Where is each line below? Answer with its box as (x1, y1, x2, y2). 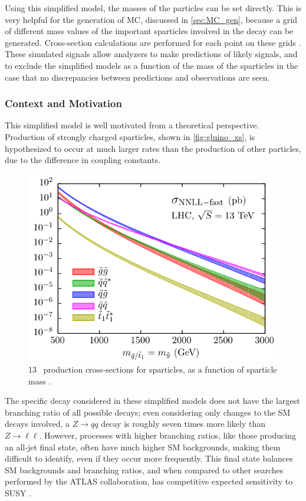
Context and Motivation (5, 96, 122, 111)
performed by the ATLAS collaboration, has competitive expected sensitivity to (5, 475, 293, 487)
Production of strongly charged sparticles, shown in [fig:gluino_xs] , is (5, 130, 255, 142)
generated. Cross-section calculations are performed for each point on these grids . (5, 36, 301, 48)
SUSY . (5, 486, 32, 499)
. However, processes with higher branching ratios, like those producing (39, 429, 296, 441)
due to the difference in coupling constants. (5, 154, 160, 166)
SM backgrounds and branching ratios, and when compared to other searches (5, 463, 284, 476)
